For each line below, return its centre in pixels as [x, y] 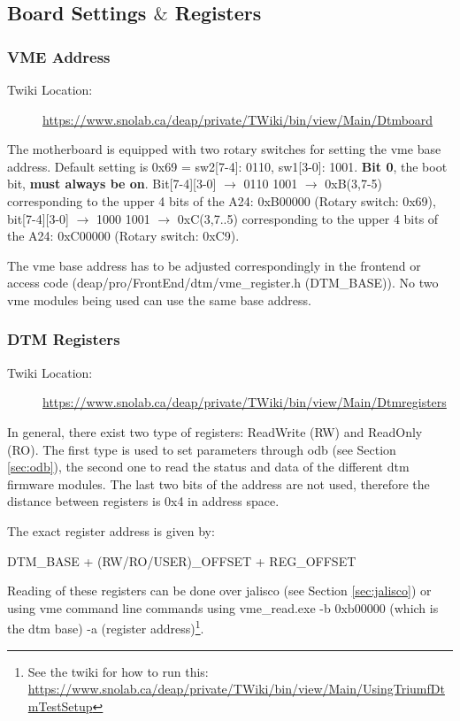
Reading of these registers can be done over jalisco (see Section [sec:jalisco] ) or [219, 591]
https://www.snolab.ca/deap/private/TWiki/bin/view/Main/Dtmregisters [245, 402]
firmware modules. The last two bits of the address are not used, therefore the [218, 483]
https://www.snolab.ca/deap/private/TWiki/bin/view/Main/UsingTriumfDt [236, 689]
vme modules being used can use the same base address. [159, 299]
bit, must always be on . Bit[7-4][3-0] [112, 184]
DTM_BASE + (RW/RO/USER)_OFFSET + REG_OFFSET [182, 560]
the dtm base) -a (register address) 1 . [106, 627]
